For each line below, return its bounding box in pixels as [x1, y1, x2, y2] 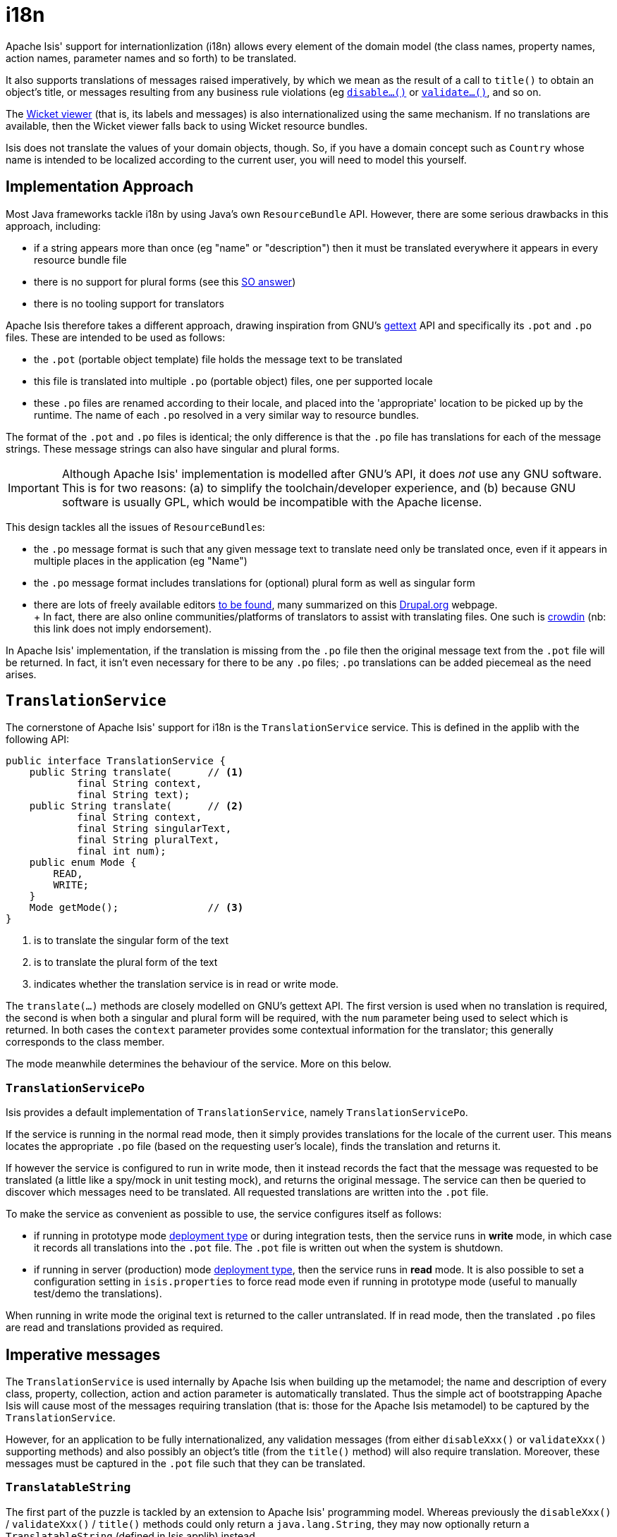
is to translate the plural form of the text [34, 956, 218, 969]
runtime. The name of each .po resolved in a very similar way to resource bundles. [34, 408, 420, 421]
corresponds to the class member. [6, 1036, 165, 1048]
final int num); [77, 845, 166, 857]
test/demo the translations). [34, 1287, 162, 1300]
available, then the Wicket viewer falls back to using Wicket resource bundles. [6, 119, 368, 132]
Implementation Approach [6, 178, 194, 196]
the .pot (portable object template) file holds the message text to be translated [34, 353, 403, 365]
